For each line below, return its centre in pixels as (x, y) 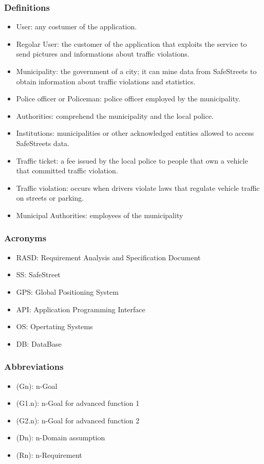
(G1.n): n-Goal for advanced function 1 (78, 403)
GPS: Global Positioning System (67, 291)
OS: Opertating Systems (54, 326)
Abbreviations (34, 367)
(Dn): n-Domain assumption (61, 438)
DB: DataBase (39, 343)
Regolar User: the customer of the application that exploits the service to (131, 43)
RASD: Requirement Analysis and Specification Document (108, 257)
